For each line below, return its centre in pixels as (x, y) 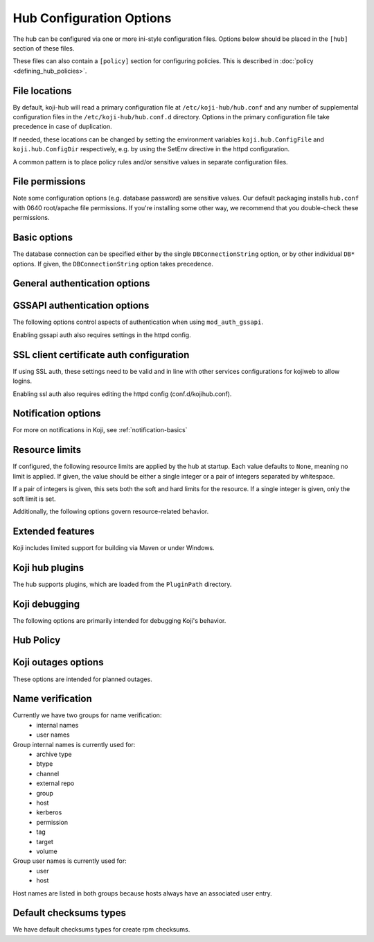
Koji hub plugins (48, 568)
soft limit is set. (34, 499)
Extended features (54, 531)
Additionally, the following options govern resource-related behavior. (111, 511)
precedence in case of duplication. (62, 127)
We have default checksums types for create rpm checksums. (101, 930)
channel (48, 773)
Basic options (43, 238)
